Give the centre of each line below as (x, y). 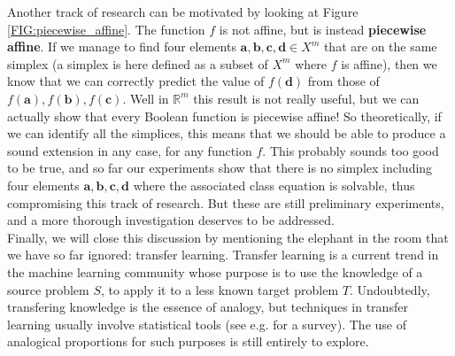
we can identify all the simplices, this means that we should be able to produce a (227, 133)
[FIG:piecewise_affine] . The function (106, 29)
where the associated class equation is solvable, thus (274, 185)
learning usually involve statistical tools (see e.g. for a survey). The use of (207, 324)
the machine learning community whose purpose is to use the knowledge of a (215, 271)
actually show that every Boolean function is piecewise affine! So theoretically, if (224, 116)
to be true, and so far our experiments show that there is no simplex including (220, 168)
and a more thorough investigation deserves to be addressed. (171, 220)
